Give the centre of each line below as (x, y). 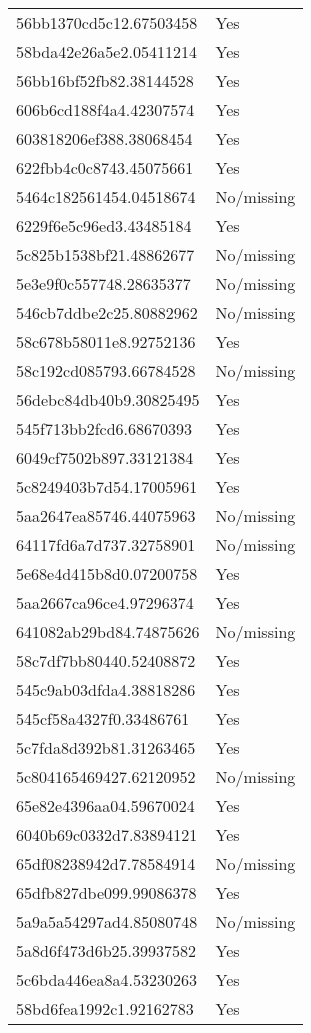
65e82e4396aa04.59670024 (105, 805)
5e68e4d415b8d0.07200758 (107, 573)
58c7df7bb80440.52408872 (106, 660)
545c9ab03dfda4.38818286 (106, 689)
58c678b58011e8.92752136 (106, 341)
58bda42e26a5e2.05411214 (106, 51)
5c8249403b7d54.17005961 (107, 486)
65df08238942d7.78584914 (106, 863)
